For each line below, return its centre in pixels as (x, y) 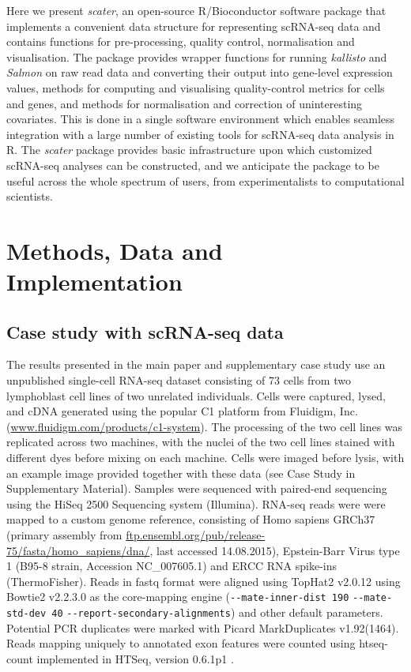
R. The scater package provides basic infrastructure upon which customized (189, 150)
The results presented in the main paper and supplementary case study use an (196, 364)
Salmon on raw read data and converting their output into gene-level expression (200, 72)
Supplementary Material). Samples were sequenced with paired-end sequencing (197, 488)
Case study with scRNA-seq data (145, 331)
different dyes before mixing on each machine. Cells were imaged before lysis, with (205, 458)
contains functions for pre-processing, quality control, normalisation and (181, 41)
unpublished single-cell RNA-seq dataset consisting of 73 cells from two (179, 380)
